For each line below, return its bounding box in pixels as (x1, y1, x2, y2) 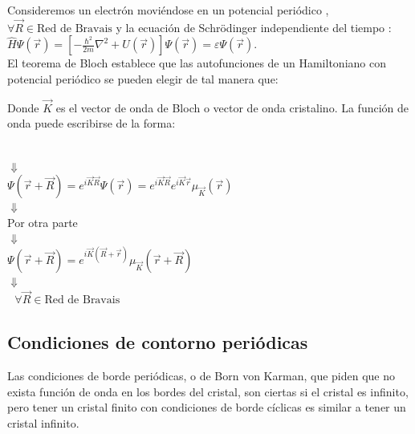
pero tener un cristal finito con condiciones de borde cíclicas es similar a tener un (7, 399, 406, 416)
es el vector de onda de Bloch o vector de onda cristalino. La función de (55, 99, 409, 116)
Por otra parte (7, 213, 78, 230)
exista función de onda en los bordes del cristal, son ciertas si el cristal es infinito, (7, 383, 409, 400)
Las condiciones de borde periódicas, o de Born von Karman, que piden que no (7, 367, 396, 384)
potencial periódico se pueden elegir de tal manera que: (7, 71, 279, 87)
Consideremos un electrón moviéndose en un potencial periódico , (7, 2, 329, 18)
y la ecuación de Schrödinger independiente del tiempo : (116, 18, 392, 35)
